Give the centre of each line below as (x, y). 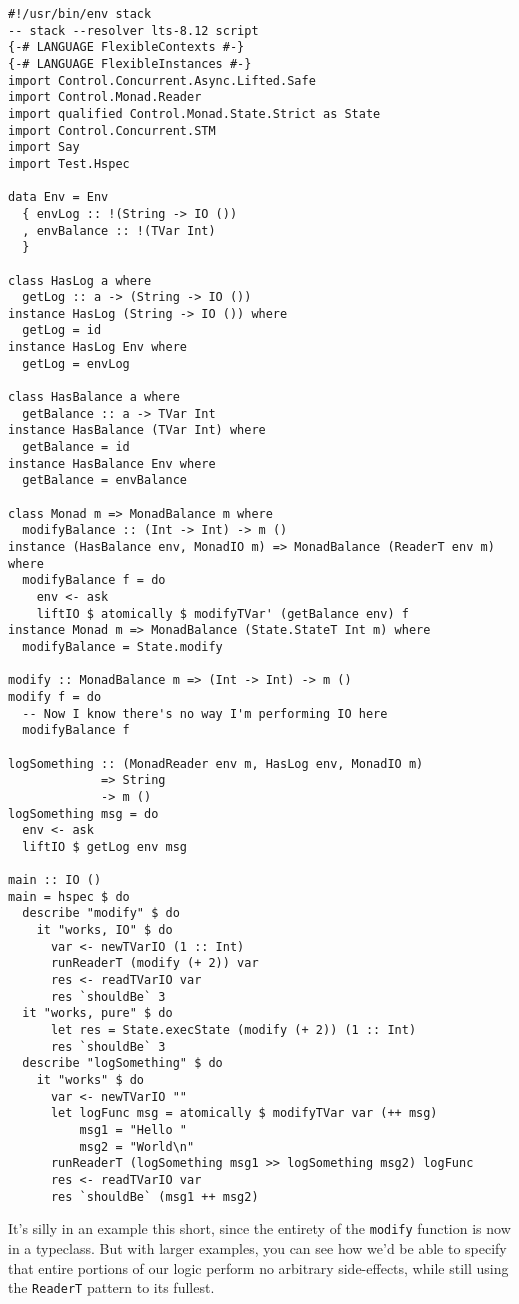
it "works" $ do (90, 1080)
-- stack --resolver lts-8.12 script (133, 30)
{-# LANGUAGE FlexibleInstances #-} (130, 63)
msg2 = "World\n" (137, 1146)
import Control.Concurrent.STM (112, 130)
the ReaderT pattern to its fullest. (111, 1287)
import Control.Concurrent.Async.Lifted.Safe (162, 80)
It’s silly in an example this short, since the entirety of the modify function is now (259, 1228)
